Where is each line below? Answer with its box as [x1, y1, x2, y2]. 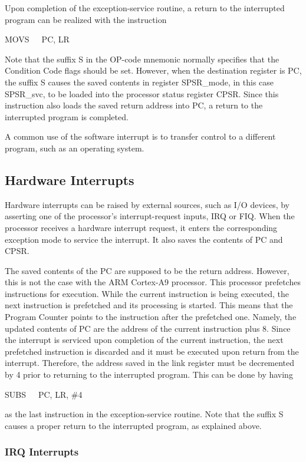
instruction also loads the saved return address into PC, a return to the [5, 99, 263, 111]
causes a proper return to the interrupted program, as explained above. [5, 419, 262, 431]
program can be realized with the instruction [5, 13, 167, 25]
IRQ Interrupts [5, 444, 79, 459]
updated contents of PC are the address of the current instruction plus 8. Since [5, 322, 291, 334]
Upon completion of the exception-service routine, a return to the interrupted [5, 2, 285, 14]
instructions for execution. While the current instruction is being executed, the [5, 287, 289, 299]
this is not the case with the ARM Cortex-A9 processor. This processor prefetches [5, 276, 301, 288]
